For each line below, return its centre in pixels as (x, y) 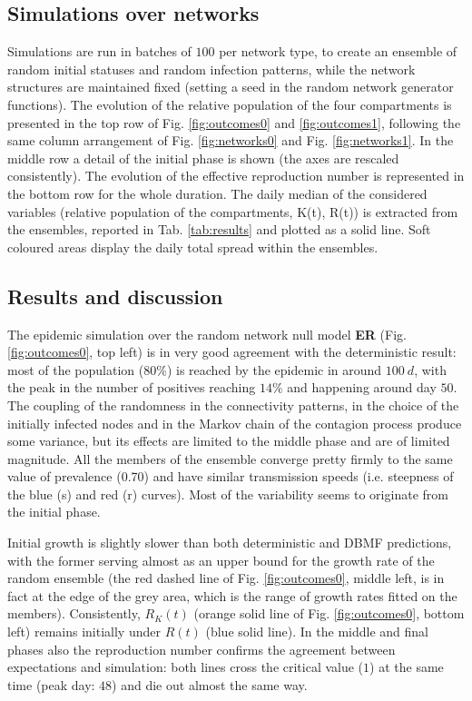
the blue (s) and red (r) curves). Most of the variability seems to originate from (228, 494)
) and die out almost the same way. (210, 684)
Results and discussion (115, 296)
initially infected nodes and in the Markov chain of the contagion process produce (235, 423)
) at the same (407, 667)
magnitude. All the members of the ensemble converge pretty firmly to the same (230, 458)
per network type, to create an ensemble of (338, 51)
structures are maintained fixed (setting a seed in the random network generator (231, 87)
